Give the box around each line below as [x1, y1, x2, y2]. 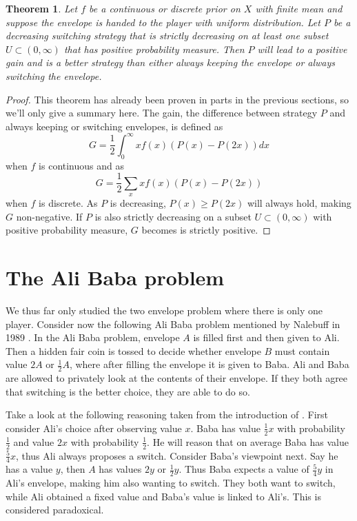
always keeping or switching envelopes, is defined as [6, 119, 223, 133]
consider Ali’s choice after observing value [6, 420, 182, 435]
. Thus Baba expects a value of [178, 462, 309, 476]
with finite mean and [255, 1, 343, 15]
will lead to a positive [257, 41, 347, 56]
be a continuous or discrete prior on [89, 1, 241, 15]
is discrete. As [39, 196, 98, 210]
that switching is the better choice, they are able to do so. [6, 384, 250, 398]
